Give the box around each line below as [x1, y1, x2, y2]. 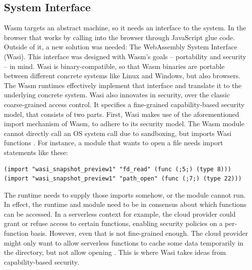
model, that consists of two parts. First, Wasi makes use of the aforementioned [4, 109, 239, 119]
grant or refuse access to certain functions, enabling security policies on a [4, 218, 223, 228]
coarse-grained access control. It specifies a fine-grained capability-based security [4, 99, 245, 109]
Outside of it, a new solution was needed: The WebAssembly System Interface [4, 42, 237, 52]
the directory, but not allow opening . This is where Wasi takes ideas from [4, 247, 226, 257]
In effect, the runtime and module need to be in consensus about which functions [4, 199, 247, 209]
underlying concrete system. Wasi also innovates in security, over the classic [4, 90, 230, 100]
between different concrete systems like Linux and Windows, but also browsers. [4, 70, 241, 81]
